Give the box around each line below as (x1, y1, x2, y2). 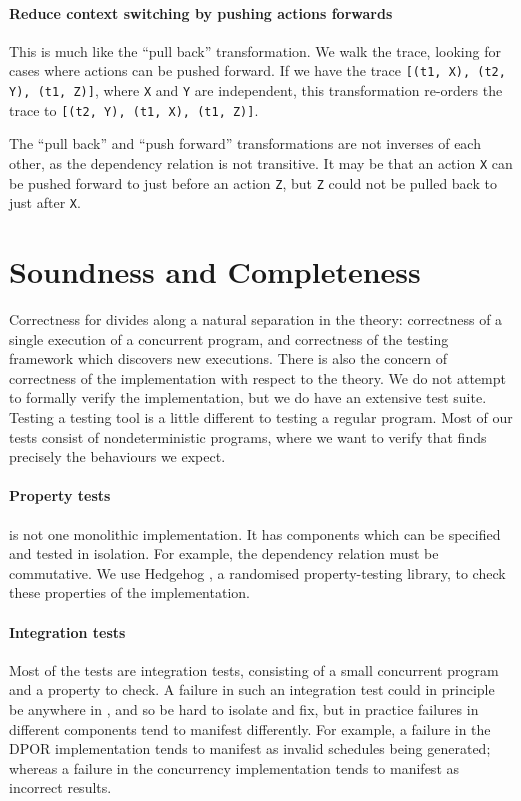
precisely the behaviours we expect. (9, 446, 226, 467)
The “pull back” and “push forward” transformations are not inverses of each (9, 133, 481, 154)
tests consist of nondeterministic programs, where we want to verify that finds (9, 426, 487, 447)
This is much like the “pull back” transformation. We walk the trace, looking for (9, 40, 501, 61)
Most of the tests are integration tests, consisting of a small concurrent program (9, 659, 499, 680)
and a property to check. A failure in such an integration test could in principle (9, 679, 495, 700)
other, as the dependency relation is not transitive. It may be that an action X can (9, 152, 513, 173)
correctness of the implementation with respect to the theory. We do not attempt (9, 367, 506, 388)
